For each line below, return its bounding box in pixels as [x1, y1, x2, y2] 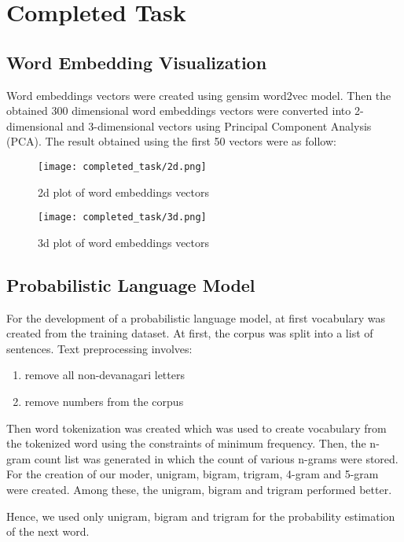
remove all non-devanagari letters [24, 367, 185, 383]
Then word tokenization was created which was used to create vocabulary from [6, 419, 387, 436]
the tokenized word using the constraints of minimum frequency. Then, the [6, 435, 366, 452]
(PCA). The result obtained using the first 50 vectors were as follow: [6, 133, 336, 149]
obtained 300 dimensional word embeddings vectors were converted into [6, 102, 351, 119]
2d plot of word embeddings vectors [38, 183, 210, 200]
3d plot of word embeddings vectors [38, 234, 210, 250]
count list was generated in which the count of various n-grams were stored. [34, 450, 398, 466]
